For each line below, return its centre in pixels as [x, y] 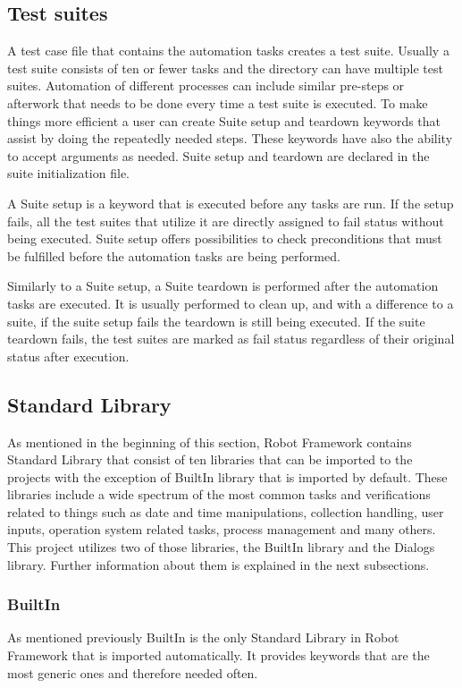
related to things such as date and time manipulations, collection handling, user [226, 511]
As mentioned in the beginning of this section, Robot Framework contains [210, 442]
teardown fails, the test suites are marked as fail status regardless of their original [231, 339]
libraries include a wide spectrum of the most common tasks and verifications [219, 494]
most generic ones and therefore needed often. [133, 672]
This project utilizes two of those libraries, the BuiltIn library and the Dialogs [221, 547]
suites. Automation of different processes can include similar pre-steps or [206, 85]
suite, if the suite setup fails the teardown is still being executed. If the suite [216, 321]
